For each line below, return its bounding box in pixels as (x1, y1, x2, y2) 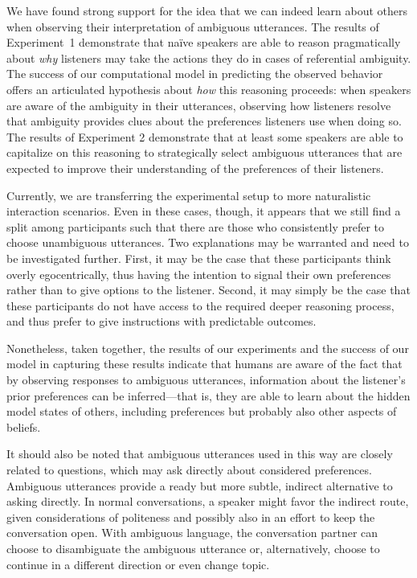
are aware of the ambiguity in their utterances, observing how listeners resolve (6, 96, 391, 113)
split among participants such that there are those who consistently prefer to (6, 218, 385, 235)
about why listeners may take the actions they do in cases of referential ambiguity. (6, 49, 411, 66)
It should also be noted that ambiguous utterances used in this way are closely (6, 445, 393, 462)
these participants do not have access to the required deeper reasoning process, (6, 297, 395, 314)
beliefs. (6, 418, 41, 435)
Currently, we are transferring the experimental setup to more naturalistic (6, 187, 371, 203)
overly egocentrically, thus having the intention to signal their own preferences (6, 265, 391, 282)
